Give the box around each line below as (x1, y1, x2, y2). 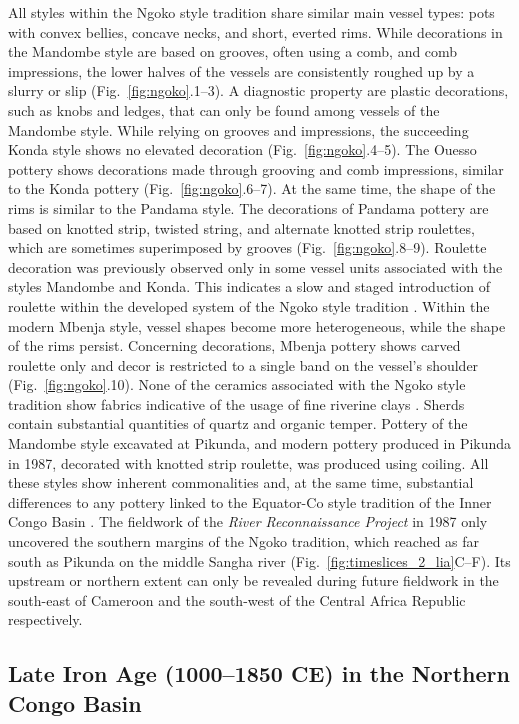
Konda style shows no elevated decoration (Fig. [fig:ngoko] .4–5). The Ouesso (8, 139, 477, 160)
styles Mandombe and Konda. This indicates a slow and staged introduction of (8, 276, 490, 297)
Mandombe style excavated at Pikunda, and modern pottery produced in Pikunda (8, 433, 512, 454)
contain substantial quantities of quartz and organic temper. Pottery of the (8, 413, 468, 434)
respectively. (8, 609, 83, 630)
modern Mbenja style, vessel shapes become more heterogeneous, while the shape (8, 315, 506, 336)
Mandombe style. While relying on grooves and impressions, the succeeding (8, 119, 469, 140)
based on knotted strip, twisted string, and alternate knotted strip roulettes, (8, 217, 475, 238)
